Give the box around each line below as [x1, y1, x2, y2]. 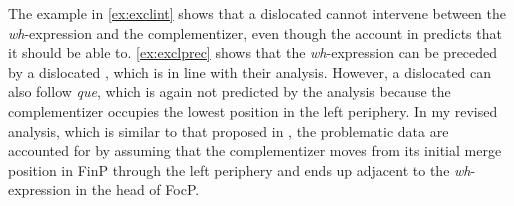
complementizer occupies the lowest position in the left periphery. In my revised [8, 100, 498, 121]
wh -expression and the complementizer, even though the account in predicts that [8, 22, 502, 43]
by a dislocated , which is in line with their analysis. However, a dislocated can [8, 61, 492, 82]
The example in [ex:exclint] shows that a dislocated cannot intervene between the [8, 3, 507, 23]
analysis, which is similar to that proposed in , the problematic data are [8, 120, 449, 141]
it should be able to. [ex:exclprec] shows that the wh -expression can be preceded [8, 42, 498, 63]
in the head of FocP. [75, 179, 200, 200]
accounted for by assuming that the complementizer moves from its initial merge [8, 140, 502, 161]
